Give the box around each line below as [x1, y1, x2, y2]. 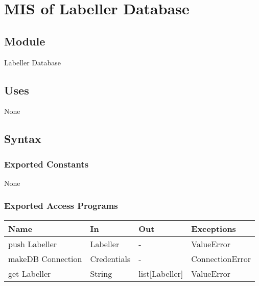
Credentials [90, 252, 131, 265]
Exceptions [191, 222, 236, 234]
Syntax [4, 131, 41, 147]
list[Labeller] [138, 267, 183, 279]
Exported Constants [4, 157, 89, 170]
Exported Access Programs [4, 199, 118, 212]
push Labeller [8, 237, 57, 250]
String [90, 267, 112, 279]
